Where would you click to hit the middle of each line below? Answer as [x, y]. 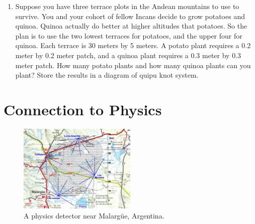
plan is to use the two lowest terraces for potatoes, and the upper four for [129, 35]
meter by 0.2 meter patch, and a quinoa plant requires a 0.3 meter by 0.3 [128, 55]
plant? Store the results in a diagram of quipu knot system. [107, 75]
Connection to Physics [83, 109]
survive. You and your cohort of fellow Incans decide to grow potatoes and [130, 16]
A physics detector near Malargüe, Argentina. [94, 215]
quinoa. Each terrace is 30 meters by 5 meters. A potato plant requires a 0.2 [133, 45]
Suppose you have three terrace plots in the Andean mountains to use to [127, 6]
